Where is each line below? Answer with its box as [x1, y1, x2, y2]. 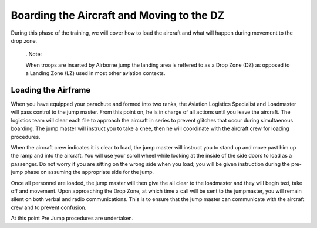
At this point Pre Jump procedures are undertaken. [11, 215, 134, 222]
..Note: [25, 50, 42, 58]
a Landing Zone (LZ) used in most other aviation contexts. [25, 70, 166, 77]
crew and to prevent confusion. [11, 204, 87, 211]
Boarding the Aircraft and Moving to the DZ [11, 9, 225, 22]
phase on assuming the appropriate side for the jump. [24, 169, 154, 176]
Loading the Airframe [11, 85, 91, 95]
